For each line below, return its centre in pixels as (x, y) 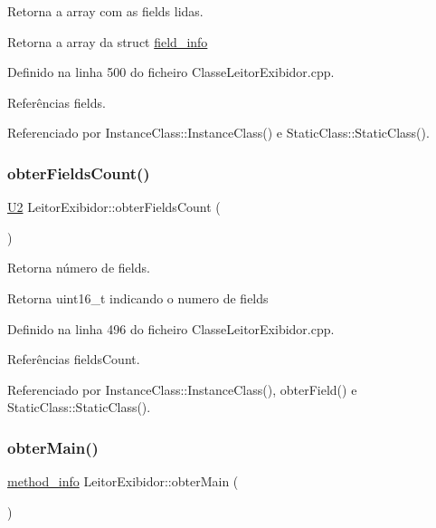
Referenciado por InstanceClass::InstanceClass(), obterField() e (182, 389)
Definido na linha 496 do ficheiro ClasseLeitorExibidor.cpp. (171, 328)
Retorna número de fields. (79, 268)
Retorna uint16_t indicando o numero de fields (138, 298)
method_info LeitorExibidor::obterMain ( (123, 481)
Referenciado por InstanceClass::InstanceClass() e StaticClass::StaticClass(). (218, 133)
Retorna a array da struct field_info (108, 41)
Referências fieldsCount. (74, 359)
